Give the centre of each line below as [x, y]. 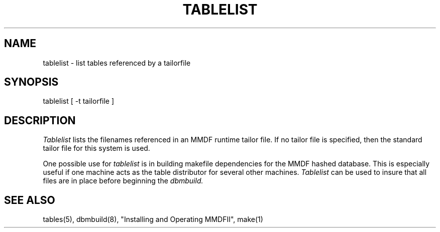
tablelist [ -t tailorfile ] [79, 101]
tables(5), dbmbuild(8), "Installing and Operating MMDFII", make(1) [153, 219]
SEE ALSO [30, 200]
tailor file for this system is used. [96, 148]
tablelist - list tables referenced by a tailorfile [117, 63]
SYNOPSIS [31, 82]
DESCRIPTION [40, 120]
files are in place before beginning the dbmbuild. [123, 181]
